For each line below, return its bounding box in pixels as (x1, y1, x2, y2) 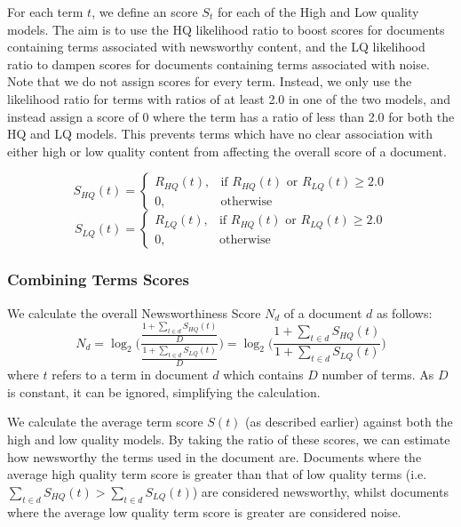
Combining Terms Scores (7, 268, 189, 291)
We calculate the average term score (7, 412, 203, 431)
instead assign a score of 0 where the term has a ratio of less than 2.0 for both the (7, 107, 455, 125)
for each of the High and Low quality (217, 3, 419, 20)
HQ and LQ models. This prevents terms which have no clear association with (7, 124, 433, 143)
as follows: (376, 303, 433, 322)
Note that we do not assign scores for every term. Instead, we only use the (7, 72, 412, 91)
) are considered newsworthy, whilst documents (192, 482, 449, 500)
